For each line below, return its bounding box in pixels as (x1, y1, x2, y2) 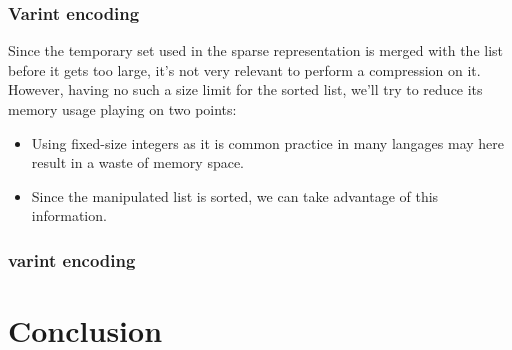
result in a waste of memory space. (31, 152, 245, 173)
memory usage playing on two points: (8, 99, 237, 119)
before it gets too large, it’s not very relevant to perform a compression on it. (8, 59, 481, 80)
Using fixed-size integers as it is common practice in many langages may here (31, 132, 505, 153)
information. (31, 205, 107, 226)
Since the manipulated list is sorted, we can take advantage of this (31, 185, 439, 206)
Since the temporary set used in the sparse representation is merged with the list (8, 40, 504, 61)
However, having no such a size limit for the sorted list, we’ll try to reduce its (8, 79, 483, 100)
